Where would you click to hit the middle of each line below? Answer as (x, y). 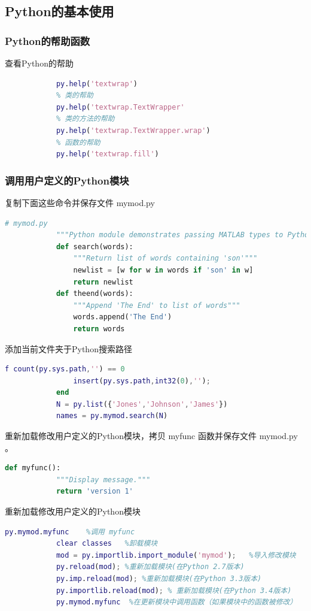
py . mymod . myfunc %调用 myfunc (70, 532)
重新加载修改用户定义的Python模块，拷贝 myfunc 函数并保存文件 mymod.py (151, 436)
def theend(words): (94, 294)
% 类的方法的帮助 (85, 119)
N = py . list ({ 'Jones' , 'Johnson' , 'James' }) (142, 404)
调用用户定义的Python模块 (67, 180)
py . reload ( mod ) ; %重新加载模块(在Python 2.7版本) (150, 567)
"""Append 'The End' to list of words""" (157, 305)
